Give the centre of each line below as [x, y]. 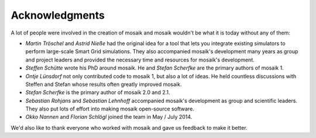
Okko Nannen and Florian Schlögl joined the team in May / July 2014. [109, 117]
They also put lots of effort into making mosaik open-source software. [110, 109]
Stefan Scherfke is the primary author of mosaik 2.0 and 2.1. [98, 92]
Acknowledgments [58, 15]
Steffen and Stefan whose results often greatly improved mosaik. [104, 84]
